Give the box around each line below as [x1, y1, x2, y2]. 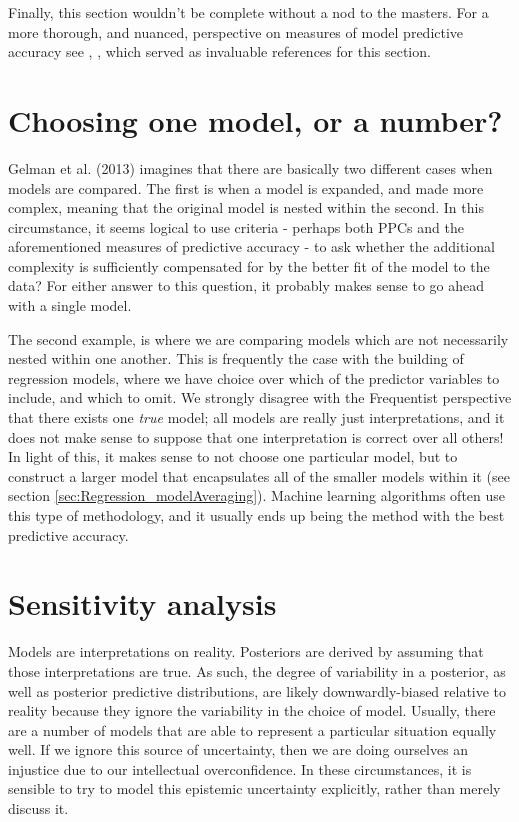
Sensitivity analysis [8, 583, 277, 624]
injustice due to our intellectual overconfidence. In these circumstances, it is [8, 758, 472, 779]
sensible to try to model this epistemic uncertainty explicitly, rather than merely [8, 778, 501, 799]
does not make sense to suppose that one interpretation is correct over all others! [8, 426, 504, 447]
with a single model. [8, 295, 132, 316]
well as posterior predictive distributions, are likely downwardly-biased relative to [8, 680, 507, 701]
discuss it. [8, 798, 69, 819]
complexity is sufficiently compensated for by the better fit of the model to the [8, 255, 490, 276]
